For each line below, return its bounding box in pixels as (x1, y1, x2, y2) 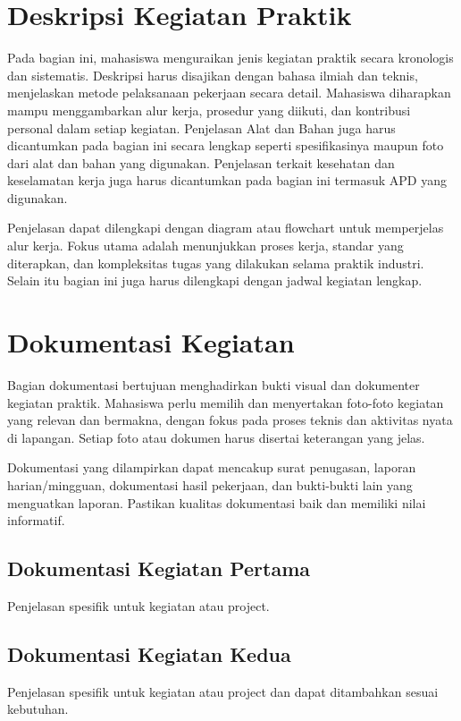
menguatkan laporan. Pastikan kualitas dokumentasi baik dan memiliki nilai (7, 493, 426, 512)
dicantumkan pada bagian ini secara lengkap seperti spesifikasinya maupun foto (7, 136, 444, 155)
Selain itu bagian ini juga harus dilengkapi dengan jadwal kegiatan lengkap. (7, 271, 423, 290)
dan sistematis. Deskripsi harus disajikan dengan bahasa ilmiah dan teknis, (7, 65, 418, 84)
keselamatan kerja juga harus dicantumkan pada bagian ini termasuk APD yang (7, 171, 447, 190)
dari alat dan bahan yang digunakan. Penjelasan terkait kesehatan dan (7, 153, 395, 172)
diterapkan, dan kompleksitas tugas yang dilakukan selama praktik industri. (7, 253, 424, 272)
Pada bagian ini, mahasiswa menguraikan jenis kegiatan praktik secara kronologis (7, 48, 454, 67)
